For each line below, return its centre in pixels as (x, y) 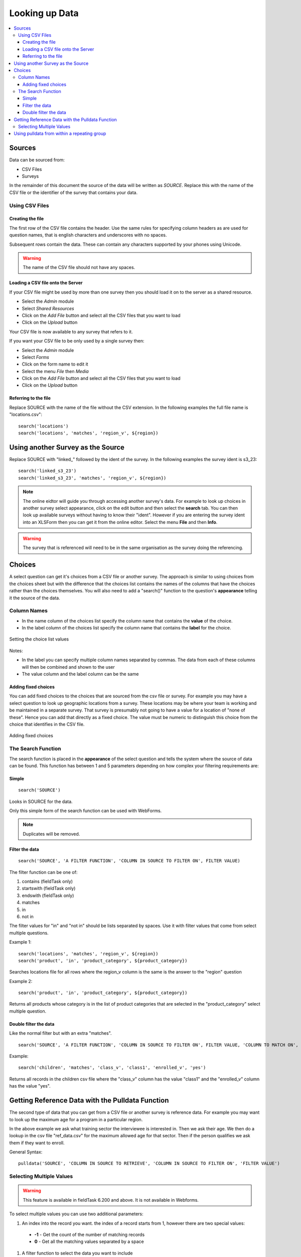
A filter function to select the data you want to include (77, 1253)
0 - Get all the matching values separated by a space (89, 1241)
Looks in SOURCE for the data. (41, 801)
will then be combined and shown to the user (68, 667)
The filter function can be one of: (43, 872)
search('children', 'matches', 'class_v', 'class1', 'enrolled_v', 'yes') (112, 1068)
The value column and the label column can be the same (80, 674)
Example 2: (21, 981)
